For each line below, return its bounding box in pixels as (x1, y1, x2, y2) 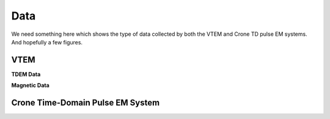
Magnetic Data (11, 82, 50, 89)
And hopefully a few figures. (11, 38, 82, 46)
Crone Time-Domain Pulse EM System (11, 98, 160, 108)
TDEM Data (11, 70, 41, 78)
